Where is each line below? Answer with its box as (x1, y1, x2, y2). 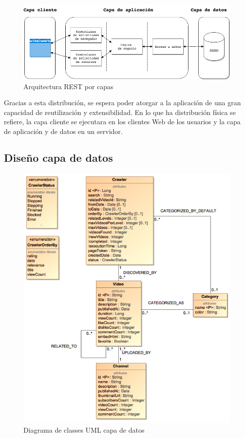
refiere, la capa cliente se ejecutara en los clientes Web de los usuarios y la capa (4, 116, 241, 127)
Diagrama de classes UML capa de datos (23, 424, 145, 435)
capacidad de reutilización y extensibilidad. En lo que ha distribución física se (4, 107, 236, 117)
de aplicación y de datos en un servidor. (4, 126, 123, 136)
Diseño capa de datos (4, 150, 113, 165)
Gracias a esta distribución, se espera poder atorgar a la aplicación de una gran (4, 97, 241, 108)
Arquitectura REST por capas (23, 81, 113, 91)
